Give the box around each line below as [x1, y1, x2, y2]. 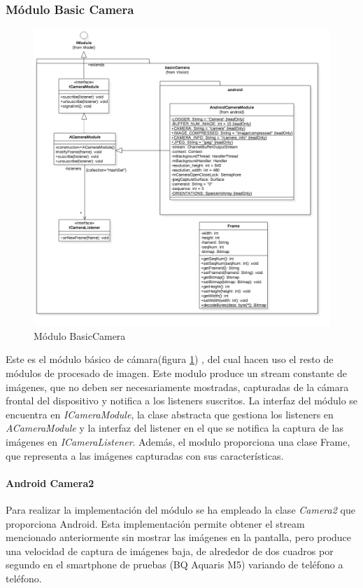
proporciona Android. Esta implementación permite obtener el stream [6, 516, 305, 531]
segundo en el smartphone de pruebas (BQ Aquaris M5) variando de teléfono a [6, 557, 343, 572]
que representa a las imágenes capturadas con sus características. [6, 448, 284, 463]
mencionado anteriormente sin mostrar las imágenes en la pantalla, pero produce [6, 530, 352, 545]
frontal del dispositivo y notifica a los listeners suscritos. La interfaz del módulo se [6, 393, 358, 408]
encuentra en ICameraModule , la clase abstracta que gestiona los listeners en [6, 406, 334, 421]
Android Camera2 [6, 475, 94, 490]
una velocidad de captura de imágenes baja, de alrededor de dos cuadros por [6, 543, 334, 558]
